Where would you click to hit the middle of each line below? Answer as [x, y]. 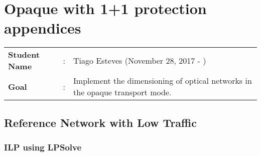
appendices [43, 28]
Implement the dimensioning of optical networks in [163, 81]
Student [24, 55]
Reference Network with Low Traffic [100, 122]
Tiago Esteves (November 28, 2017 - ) [140, 60]
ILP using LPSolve [43, 147]
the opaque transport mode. [122, 92]
